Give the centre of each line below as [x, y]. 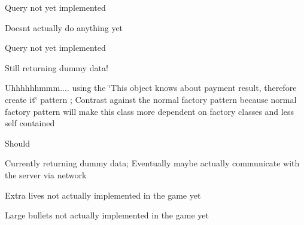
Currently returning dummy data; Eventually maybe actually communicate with [152, 163]
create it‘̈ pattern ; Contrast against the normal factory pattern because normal [151, 99]
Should [18, 143]
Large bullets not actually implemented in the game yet [107, 215]
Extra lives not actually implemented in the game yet [103, 195]
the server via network [46, 174]
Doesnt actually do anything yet [64, 27]
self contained [30, 123]
